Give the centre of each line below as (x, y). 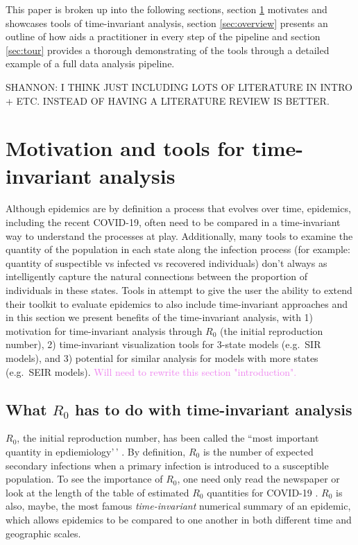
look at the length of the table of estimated (97, 492)
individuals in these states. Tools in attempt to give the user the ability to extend (179, 290)
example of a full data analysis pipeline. (90, 63)
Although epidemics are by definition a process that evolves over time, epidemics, (178, 208)
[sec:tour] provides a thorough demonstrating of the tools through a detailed (168, 50)
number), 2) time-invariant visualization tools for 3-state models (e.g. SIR (163, 344)
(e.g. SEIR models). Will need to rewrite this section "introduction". (151, 371)
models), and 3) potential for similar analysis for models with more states (162, 358)
